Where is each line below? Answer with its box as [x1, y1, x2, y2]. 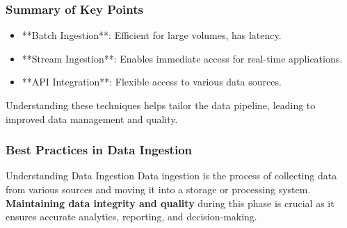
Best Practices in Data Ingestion [6, 141, 192, 158]
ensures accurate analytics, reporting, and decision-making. [6, 209, 257, 224]
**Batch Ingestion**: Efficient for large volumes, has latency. [22, 28, 282, 42]
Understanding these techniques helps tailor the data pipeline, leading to [6, 98, 316, 112]
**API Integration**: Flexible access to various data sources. [22, 74, 282, 89]
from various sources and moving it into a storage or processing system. [6, 182, 311, 196]
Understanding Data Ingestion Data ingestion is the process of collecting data [6, 168, 337, 183]
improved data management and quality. [6, 111, 178, 126]
